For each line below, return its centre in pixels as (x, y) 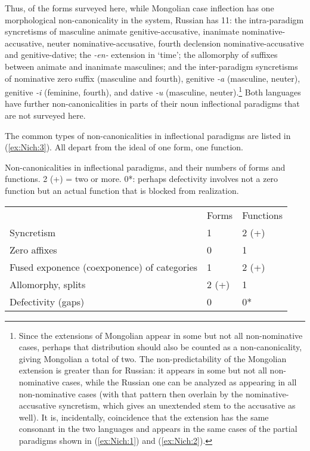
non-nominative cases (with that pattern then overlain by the (131, 393)
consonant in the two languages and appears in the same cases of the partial (158, 429)
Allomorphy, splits (48, 284)
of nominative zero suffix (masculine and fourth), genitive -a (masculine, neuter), (153, 78)
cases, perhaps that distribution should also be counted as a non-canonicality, (160, 347)
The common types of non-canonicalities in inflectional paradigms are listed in (148, 135)
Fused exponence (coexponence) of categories (104, 267)
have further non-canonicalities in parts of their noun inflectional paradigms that (152, 104)
